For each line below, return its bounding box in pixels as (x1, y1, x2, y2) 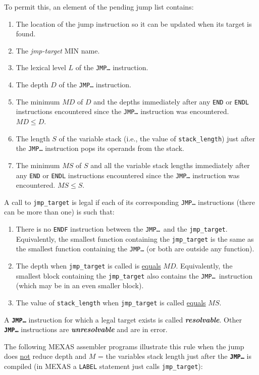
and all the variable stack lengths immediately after (90, 159, 250, 170)
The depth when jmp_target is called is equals (16, 260, 161, 271)
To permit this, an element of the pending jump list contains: (4, 2, 194, 12)
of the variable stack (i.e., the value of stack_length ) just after (59, 133, 255, 143)
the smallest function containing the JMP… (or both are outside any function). (16, 243, 254, 254)
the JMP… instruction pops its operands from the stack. (16, 143, 184, 153)
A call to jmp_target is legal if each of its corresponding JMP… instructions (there (4, 196, 255, 207)
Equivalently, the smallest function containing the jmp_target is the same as (16, 233, 254, 244)
